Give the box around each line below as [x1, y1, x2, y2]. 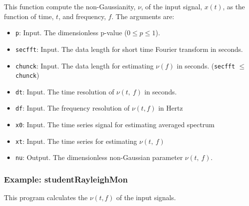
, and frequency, [58, 11, 106, 21]
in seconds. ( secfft [177, 60, 235, 70]
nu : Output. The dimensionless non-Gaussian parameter [15, 152, 183, 162]
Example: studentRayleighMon [4, 173, 128, 185]
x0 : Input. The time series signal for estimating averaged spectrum [15, 119, 215, 130]
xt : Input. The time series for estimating [15, 136, 137, 146]
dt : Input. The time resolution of [15, 86, 114, 96]
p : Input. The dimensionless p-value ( [15, 27, 127, 38]
